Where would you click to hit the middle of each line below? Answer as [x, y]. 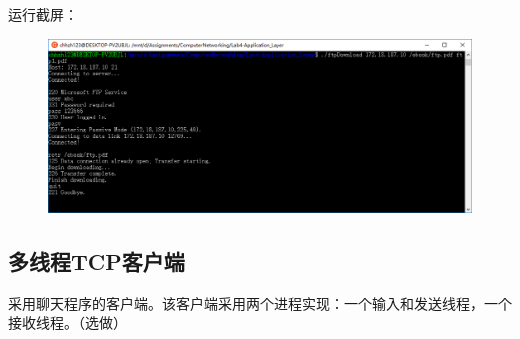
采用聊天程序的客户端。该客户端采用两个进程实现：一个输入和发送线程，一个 [260, 302]
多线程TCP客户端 [96, 260]
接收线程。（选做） [67, 322]
